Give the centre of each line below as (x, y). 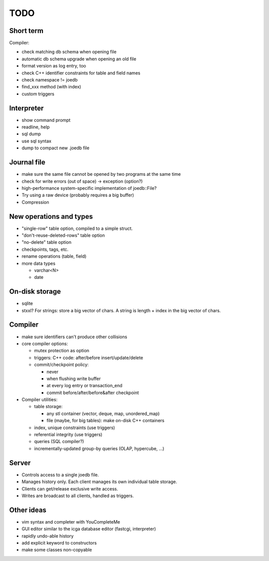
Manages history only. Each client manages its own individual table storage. (99, 482)
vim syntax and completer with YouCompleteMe (71, 522)
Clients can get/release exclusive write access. (70, 489)
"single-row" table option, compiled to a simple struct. (77, 228)
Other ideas (28, 510)
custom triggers (38, 94)
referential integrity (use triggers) (68, 435)
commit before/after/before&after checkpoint (93, 393)
